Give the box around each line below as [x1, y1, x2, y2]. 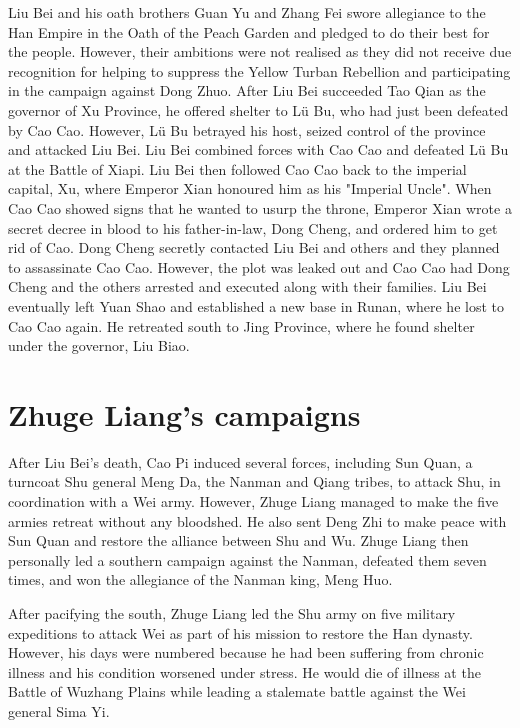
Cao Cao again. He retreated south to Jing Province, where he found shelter [8, 315, 475, 336]
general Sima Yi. [8, 700, 110, 721]
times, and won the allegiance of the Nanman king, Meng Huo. [8, 569, 393, 590]
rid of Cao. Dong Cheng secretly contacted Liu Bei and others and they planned [8, 237, 500, 258]
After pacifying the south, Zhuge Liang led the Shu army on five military [8, 602, 456, 623]
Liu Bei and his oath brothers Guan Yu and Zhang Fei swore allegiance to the [8, 2, 486, 22]
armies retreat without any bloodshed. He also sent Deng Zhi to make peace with [8, 510, 507, 531]
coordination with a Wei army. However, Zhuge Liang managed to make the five [8, 491, 499, 511]
